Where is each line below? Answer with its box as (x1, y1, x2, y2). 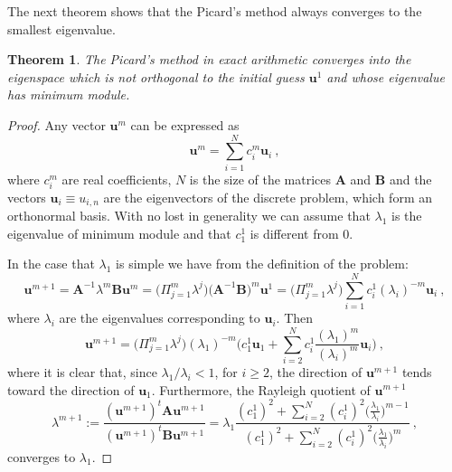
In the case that (7, 254, 95, 273)
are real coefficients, (61, 169, 172, 188)
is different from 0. (250, 223, 353, 242)
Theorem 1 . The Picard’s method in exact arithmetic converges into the (7, 50, 411, 69)
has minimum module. (7, 85, 130, 104)
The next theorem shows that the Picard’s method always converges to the (7, 2, 422, 20)
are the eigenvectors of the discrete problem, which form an (103, 187, 432, 206)
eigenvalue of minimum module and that (7, 223, 231, 242)
